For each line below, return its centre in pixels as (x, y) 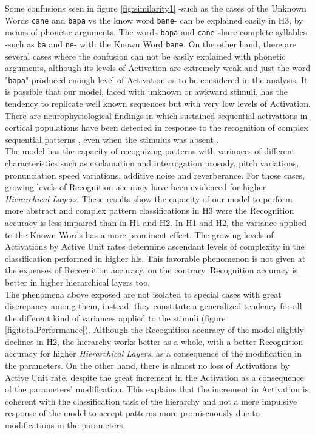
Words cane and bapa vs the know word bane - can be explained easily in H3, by (154, 20)
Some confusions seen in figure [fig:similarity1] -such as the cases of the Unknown (156, 8)
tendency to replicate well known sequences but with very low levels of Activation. (158, 103)
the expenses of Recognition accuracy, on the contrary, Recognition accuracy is (151, 270)
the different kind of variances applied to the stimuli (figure (115, 317)
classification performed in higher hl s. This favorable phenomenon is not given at (155, 258)
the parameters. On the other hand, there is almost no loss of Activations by (147, 365)
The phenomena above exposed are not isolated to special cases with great (143, 294)
